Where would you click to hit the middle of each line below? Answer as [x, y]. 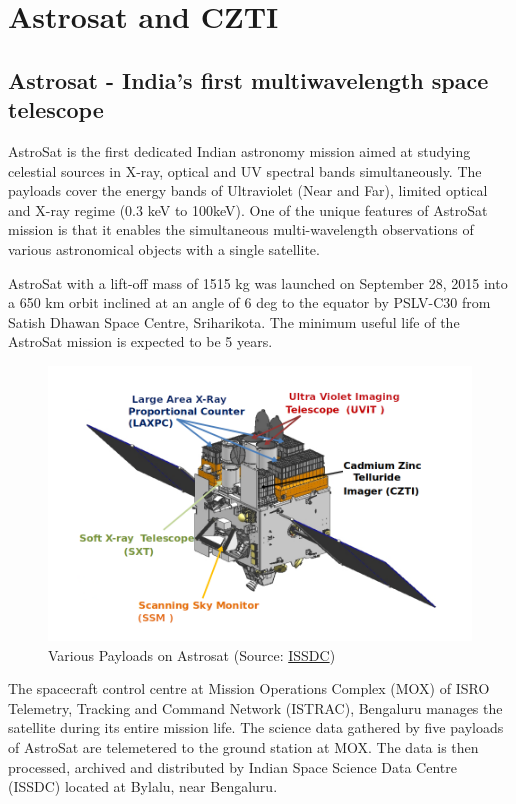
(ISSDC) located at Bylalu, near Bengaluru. [143, 786]
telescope [56, 109]
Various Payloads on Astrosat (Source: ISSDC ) [192, 654]
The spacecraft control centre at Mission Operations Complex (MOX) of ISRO [249, 688]
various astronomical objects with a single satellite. [164, 248]
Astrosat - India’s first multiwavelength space [248, 79]
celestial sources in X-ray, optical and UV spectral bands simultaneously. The [245, 170]
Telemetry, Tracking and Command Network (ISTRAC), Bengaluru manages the [255, 707]
